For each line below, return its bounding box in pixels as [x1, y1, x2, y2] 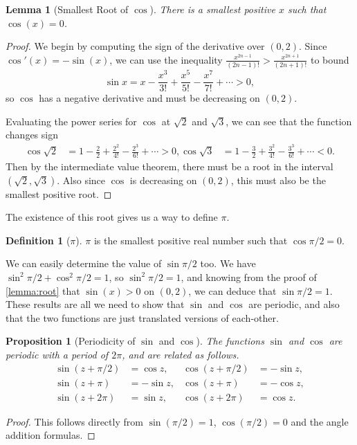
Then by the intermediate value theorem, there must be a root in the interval [6, 158, 333, 173]
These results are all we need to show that [6, 297, 185, 311]
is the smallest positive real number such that [93, 233, 288, 247]
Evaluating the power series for [6, 113, 137, 128]
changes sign [6, 127, 58, 142]
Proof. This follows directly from [6, 414, 143, 428]
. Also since [57, 172, 106, 187]
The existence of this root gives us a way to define [6, 210, 218, 224]
